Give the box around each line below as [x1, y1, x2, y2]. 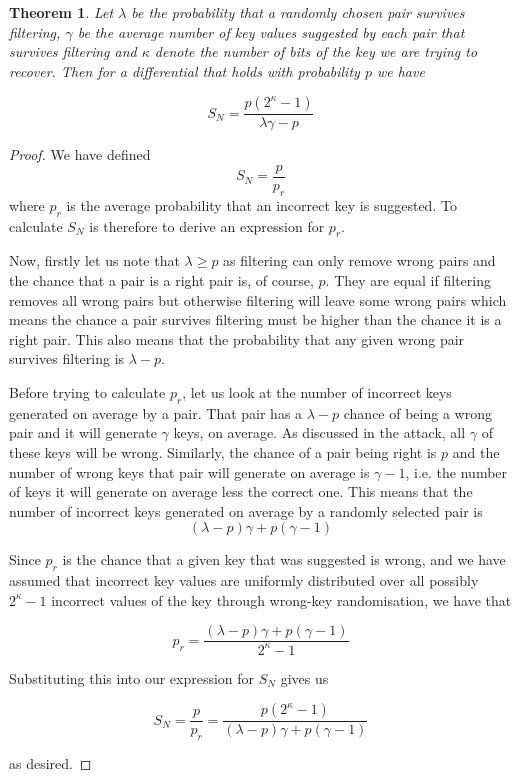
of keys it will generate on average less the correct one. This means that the [9, 481, 473, 502]
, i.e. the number [405, 461, 508, 482]
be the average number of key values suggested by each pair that [77, 21, 465, 42]
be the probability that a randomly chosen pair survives [131, 2, 465, 22]
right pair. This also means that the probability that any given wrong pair [9, 328, 465, 349]
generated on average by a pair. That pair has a [9, 402, 303, 423]
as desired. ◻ [9, 753, 92, 774]
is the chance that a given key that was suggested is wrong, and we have [62, 549, 506, 570]
